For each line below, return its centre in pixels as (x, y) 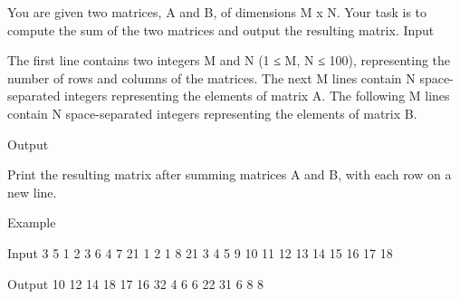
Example (32, 222)
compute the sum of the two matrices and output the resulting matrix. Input (221, 29)
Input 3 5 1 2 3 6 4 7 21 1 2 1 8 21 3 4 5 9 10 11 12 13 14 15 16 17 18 (200, 252)
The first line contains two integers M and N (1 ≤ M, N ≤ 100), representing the (229, 60)
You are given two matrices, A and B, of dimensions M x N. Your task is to (217, 12)
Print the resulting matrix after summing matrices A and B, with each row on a (230, 174)
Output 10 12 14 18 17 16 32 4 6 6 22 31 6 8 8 (136, 283)
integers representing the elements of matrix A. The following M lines (257, 96)
